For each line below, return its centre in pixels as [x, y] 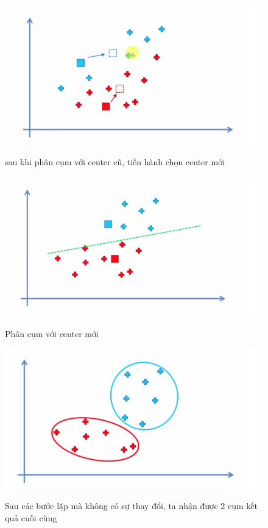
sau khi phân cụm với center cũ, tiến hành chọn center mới [115, 162]
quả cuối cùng [31, 517]
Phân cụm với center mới [52, 333]
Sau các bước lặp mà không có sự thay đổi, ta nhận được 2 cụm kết [132, 506]
